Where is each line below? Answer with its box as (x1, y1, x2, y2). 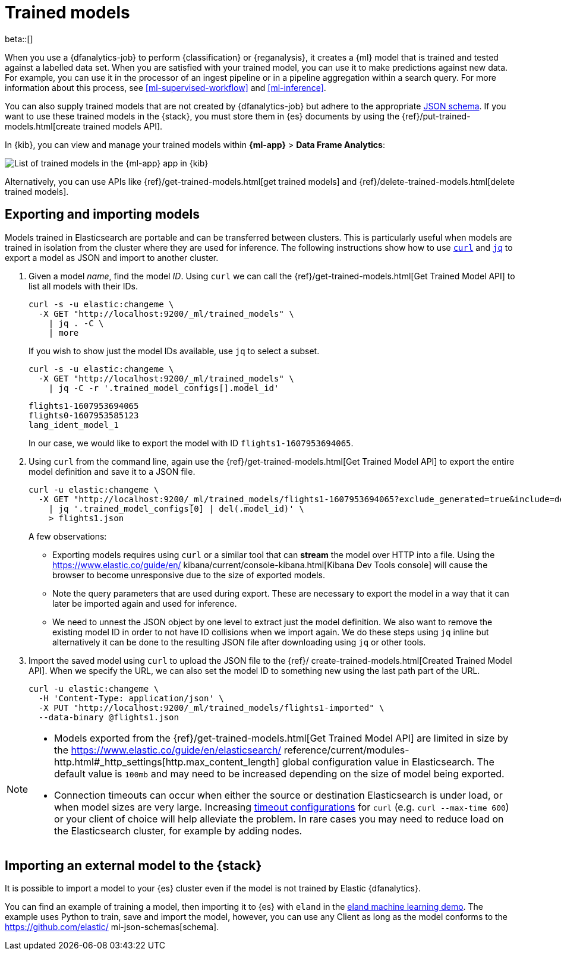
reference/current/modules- (283, 743, 409, 756)
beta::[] (5, 33, 33, 44)
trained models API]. (83, 121, 163, 131)
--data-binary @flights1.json (38, 712, 179, 722)
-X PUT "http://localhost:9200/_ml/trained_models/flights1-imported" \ (38, 702, 384, 713)
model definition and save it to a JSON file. (29, 466, 196, 477)
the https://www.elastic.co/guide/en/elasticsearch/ (54, 743, 282, 756)
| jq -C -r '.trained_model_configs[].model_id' (48, 383, 279, 393)
